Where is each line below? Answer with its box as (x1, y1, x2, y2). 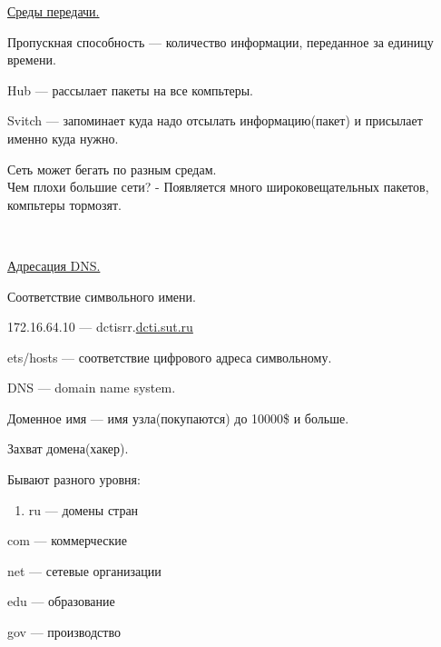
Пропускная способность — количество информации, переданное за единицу (7, 32, 434, 51)
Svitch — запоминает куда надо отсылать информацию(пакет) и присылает (7, 111, 423, 130)
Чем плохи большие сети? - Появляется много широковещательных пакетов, (7, 177, 429, 196)
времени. (7, 50, 56, 69)
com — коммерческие (7, 531, 127, 550)
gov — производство (7, 622, 121, 642)
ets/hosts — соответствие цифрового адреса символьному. (7, 347, 332, 366)
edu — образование (7, 592, 115, 611)
